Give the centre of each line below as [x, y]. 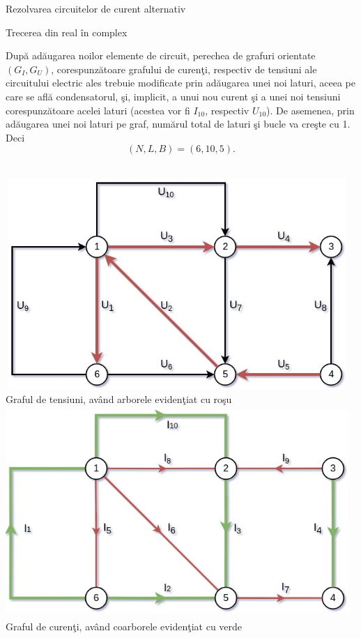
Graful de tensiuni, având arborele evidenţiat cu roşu [119, 398]
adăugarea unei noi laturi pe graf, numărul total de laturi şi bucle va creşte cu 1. [178, 124]
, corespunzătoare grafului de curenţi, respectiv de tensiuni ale [184, 69]
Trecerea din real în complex [67, 32]
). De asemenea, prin [310, 110]
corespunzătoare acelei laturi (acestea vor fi [98, 110]
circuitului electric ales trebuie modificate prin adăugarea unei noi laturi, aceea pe [180, 83]
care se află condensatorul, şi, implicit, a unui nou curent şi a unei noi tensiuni [173, 96]
